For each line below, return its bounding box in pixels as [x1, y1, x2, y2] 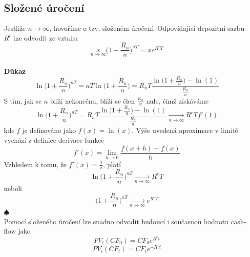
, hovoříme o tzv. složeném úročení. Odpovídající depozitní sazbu [49, 23, 245, 33]
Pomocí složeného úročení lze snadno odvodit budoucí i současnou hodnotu [4, 216, 229, 226]
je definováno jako [22, 125, 76, 135]
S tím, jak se [4, 95, 42, 106]
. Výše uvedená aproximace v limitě [131, 125, 238, 135]
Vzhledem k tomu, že [4, 159, 67, 169]
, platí [103, 159, 121, 169]
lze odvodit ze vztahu [14, 32, 78, 43]
